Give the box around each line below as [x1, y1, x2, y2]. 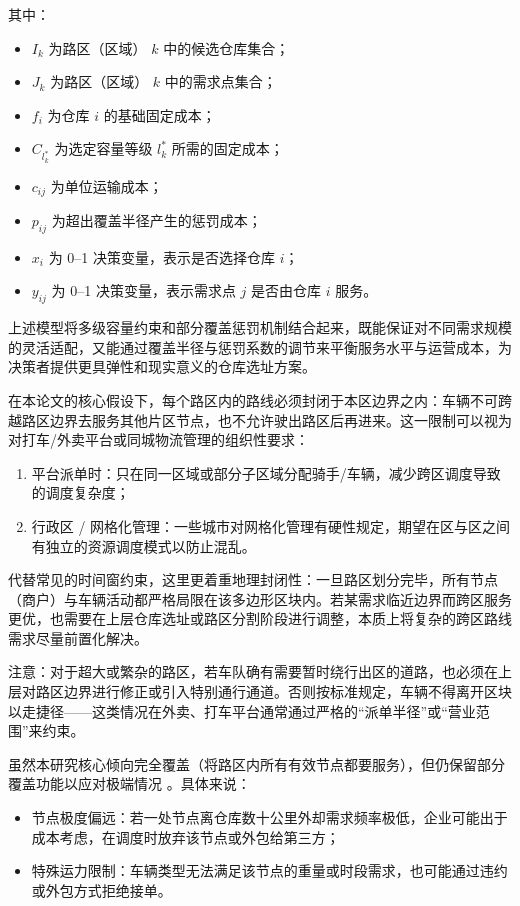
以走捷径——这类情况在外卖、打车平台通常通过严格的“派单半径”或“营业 [8, 700, 476, 721]
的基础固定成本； [103, 104, 216, 125]
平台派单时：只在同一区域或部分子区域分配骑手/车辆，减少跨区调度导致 [31, 462, 501, 483]
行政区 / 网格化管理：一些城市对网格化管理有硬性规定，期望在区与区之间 [31, 515, 511, 536]
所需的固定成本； [171, 138, 284, 159]
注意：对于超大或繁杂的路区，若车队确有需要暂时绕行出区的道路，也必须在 [8, 661, 498, 682]
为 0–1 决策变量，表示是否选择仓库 [48, 246, 275, 267]
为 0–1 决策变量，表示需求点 [51, 280, 236, 301]
